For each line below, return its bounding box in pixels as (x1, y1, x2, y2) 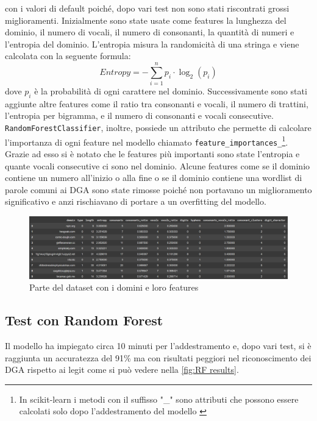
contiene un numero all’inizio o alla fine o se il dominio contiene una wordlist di (5, 171, 302, 184)
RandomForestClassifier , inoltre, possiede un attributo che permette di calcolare (5, 121, 312, 134)
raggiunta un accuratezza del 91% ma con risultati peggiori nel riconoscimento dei (5, 351, 312, 364)
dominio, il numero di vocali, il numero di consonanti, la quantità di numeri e (5, 26, 294, 38)
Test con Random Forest (5, 311, 163, 330)
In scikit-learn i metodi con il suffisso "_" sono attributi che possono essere (19, 392, 299, 405)
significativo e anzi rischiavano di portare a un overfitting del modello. (5, 195, 266, 208)
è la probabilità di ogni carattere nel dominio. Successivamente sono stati (34, 85, 307, 97)
